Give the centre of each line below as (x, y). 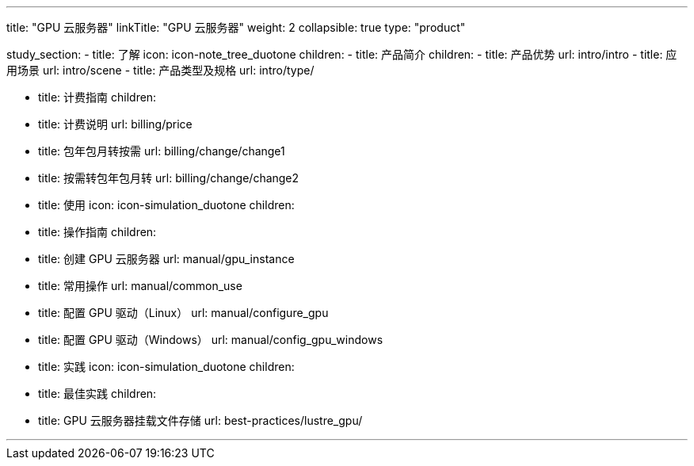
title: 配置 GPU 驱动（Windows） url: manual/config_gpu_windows (211, 340)
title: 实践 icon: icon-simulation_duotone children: (166, 367)
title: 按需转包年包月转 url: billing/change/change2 (169, 178)
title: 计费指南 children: (97, 97)
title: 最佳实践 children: (97, 393)
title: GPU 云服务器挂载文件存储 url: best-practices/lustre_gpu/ (200, 420)
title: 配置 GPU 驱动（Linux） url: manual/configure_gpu (183, 313)
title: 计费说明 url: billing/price (115, 124)
